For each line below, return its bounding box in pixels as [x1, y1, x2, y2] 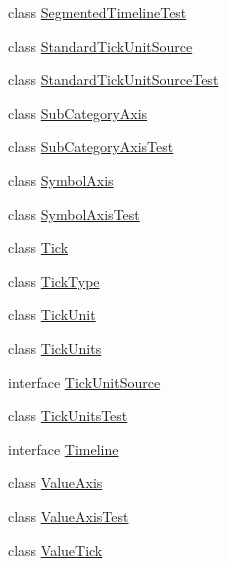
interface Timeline [8, 438, 119, 459]
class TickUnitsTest [8, 405, 128, 426]
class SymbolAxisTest [8, 203, 140, 224]
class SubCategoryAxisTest [8, 136, 174, 157]
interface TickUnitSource [8, 371, 161, 392]
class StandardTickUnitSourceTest [8, 69, 219, 90]
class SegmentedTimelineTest [8, 2, 187, 22]
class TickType [8, 270, 100, 291]
